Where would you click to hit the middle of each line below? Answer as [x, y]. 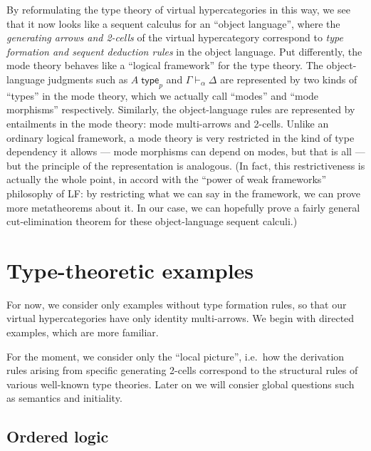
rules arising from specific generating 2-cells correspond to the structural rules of [182, 370]
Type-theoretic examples [130, 270]
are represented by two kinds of [289, 79]
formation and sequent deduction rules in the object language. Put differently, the [184, 51]
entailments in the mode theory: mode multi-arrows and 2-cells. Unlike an [168, 123]
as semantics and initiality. [64, 398]
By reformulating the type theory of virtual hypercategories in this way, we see [178, 9]
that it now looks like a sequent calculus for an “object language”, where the [173, 23]
